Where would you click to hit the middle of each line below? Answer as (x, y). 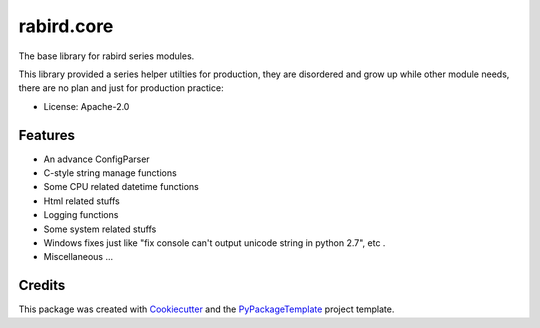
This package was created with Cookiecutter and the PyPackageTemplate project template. (206, 309)
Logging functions (81, 215)
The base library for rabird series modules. (106, 56)
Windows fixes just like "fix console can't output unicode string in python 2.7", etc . (214, 242)
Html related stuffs (81, 201)
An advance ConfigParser (96, 159)
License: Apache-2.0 (86, 106)
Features (46, 135)
